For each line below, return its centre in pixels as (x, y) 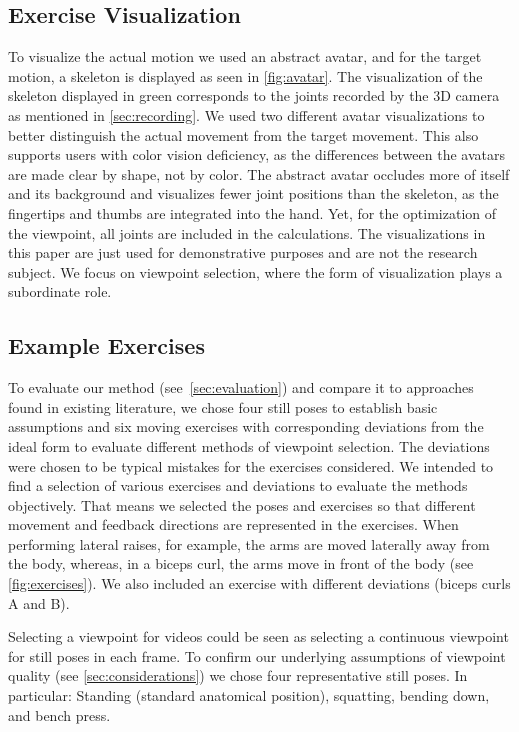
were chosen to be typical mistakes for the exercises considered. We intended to (251, 465)
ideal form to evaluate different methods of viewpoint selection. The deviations (249, 445)
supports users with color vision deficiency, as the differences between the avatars (256, 154)
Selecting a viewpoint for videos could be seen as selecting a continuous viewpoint (258, 636)
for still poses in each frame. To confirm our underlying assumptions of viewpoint (257, 655)
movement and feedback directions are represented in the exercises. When (233, 524)
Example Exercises (106, 345)
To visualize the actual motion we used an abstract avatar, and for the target (245, 56)
